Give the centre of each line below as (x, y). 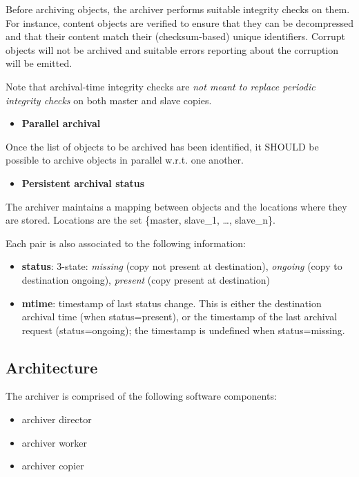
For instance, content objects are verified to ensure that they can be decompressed (179, 22)
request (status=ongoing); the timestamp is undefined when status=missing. (183, 330)
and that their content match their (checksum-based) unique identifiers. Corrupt (176, 36)
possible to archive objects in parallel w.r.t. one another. (125, 160)
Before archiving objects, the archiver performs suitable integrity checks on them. (178, 9)
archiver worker (55, 442)
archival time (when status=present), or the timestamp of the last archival (179, 317)
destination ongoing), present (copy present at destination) (146, 279)
